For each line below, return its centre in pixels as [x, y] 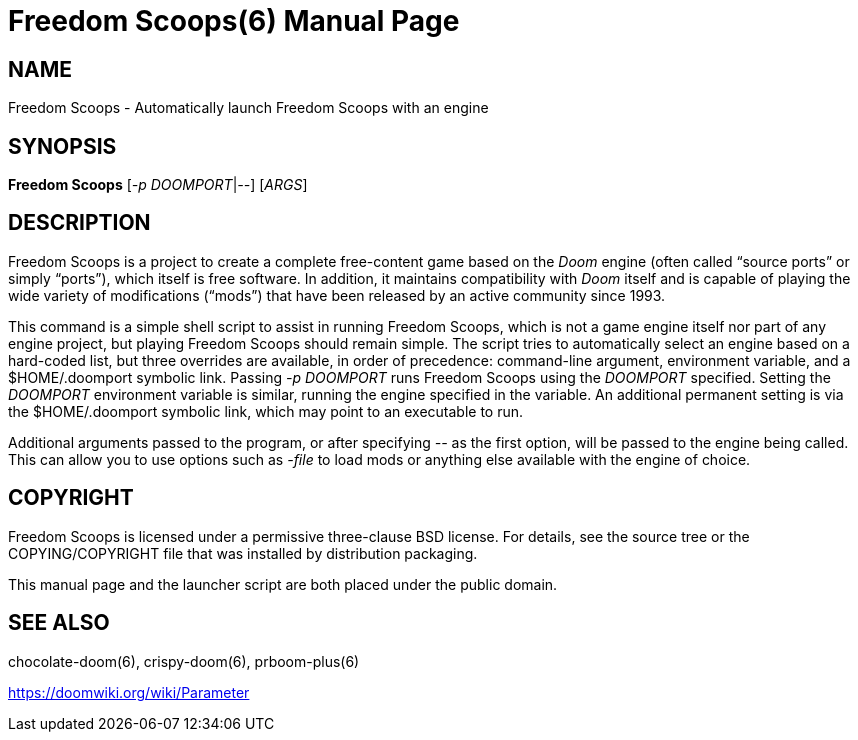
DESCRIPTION [79, 223]
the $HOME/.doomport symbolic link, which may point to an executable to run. [266, 411]
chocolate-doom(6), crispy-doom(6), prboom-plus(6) [184, 661]
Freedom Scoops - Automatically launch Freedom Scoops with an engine [248, 108]
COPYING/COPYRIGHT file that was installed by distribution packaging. [243, 553]
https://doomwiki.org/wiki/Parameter [129, 692]
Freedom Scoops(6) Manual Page [234, 21]
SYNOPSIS [62, 146]
